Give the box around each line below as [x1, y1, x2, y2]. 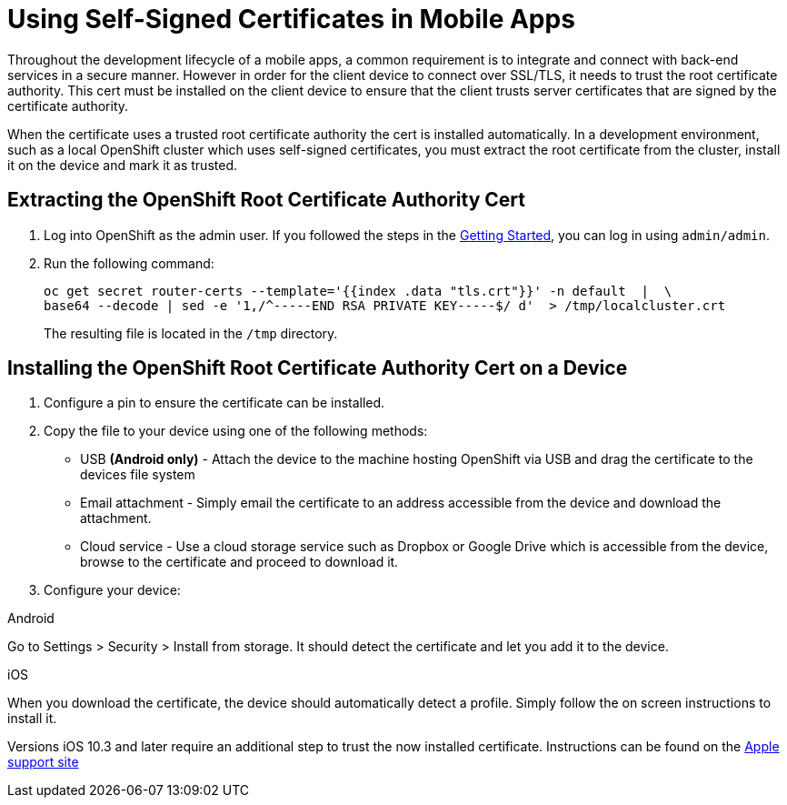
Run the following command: [44, 255, 214, 271]
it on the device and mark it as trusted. [7, 156, 237, 173]
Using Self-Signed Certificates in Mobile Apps [7, 4, 575, 35]
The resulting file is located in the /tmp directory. [44, 325, 338, 341]
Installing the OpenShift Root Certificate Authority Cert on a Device [7, 357, 628, 380]
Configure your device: [44, 582, 181, 599]
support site [7, 754, 79, 770]
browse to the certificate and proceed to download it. [80, 554, 399, 570]
